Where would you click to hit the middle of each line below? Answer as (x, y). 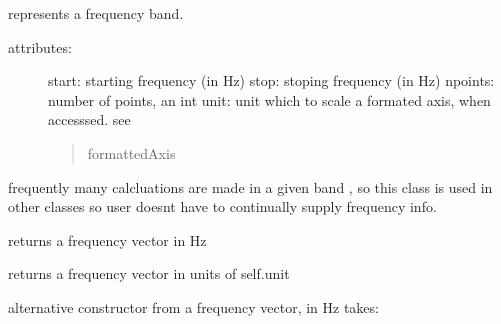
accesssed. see (89, 119)
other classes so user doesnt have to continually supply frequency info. (222, 206)
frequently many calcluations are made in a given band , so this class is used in (250, 186)
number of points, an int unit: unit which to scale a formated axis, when (269, 99)
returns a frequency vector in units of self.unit (149, 273)
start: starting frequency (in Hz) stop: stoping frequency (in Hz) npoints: (271, 80)
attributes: (40, 46)
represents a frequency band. (96, 13)
